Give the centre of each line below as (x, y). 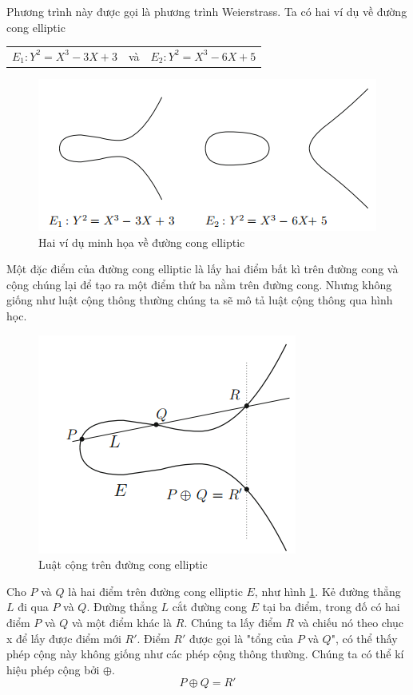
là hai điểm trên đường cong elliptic (155, 591)
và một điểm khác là (122, 622)
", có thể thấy (364, 638)
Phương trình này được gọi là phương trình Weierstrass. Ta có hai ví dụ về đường (207, 11)
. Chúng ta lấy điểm (233, 622)
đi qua (33, 607)
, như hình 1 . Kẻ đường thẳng (328, 591)
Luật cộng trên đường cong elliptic (123, 564)
